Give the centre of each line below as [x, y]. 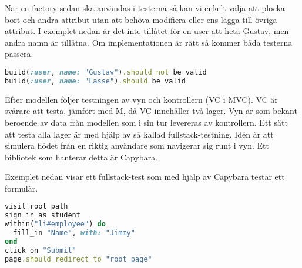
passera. [19, 54]
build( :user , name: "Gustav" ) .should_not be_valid [106, 72]
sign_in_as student [43, 215]
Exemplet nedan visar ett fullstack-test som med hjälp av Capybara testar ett [145, 177]
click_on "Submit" [41, 250]
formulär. [21, 188]
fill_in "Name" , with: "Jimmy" [74, 233]
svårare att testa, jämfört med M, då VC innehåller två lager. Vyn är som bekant [151, 111]
